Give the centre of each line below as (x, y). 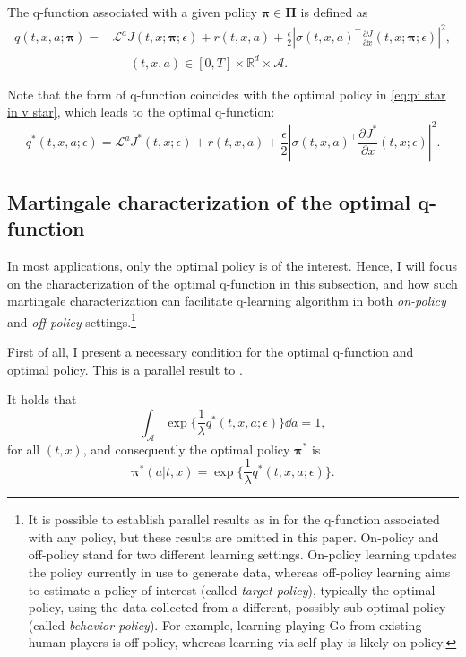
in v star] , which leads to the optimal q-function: (141, 112)
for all (24, 449)
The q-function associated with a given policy (132, 12)
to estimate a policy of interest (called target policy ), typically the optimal (232, 589)
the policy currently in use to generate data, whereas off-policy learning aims (239, 571)
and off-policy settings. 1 (72, 320)
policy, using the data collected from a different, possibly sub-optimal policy (237, 607)
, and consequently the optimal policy (186, 449)
